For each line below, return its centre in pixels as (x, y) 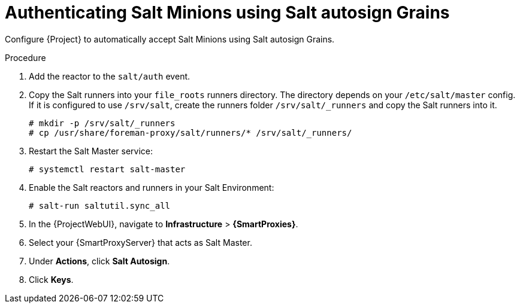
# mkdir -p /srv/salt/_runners (102, 123)
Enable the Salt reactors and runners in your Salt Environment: (152, 187)
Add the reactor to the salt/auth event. (110, 76)
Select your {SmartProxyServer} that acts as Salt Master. (140, 242)
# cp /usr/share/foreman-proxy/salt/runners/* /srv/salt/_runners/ (191, 132)
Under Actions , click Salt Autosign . (99, 261)
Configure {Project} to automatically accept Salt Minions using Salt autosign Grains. (170, 39)
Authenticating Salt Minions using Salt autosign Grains (227, 13)
